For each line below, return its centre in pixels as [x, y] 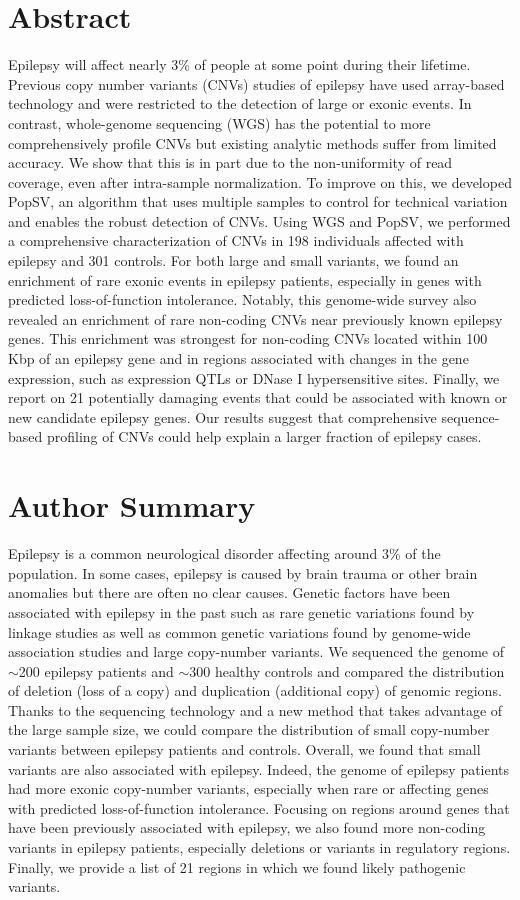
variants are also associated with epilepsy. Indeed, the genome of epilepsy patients [259, 768]
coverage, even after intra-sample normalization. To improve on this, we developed [260, 181]
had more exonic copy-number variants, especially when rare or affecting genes [248, 788]
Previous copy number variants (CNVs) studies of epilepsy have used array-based [256, 83]
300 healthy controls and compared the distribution [347, 670]
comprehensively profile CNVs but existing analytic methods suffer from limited [252, 142]
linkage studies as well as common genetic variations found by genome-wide [239, 631]
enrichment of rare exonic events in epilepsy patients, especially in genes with [245, 279]
